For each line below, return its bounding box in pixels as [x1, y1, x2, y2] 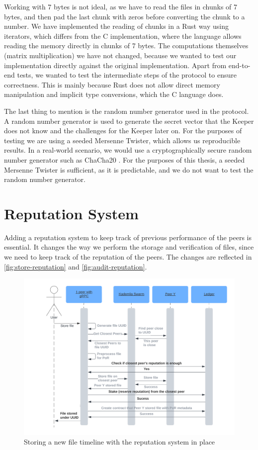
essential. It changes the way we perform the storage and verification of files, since [4, 242, 254, 252]
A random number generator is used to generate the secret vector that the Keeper [4, 115, 254, 126]
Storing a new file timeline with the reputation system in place [24, 437, 215, 447]
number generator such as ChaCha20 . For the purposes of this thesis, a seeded [4, 154, 245, 165]
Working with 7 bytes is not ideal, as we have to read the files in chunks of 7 [4, 1, 238, 11]
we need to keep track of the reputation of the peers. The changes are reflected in [4, 252, 252, 262]
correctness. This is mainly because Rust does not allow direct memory [4, 79, 220, 90]
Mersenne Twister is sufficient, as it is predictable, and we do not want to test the [4, 164, 254, 175]
